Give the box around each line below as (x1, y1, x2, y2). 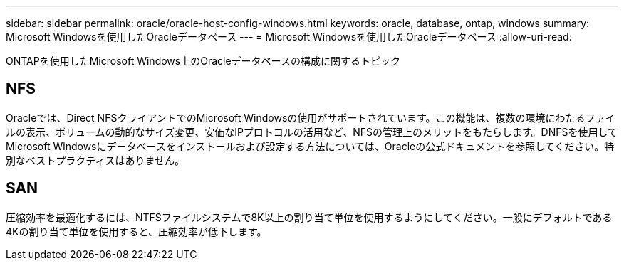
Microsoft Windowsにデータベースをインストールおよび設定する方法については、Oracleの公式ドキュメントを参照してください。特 (6, 139, 615, 152)
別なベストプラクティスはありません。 (6, 154, 185, 166)
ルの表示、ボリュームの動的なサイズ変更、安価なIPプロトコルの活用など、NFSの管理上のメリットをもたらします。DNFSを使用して (6, 125, 618, 138)
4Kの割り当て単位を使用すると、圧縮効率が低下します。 (6, 225, 267, 238)
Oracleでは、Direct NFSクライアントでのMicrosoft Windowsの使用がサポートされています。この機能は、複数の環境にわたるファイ (6, 111, 615, 124)
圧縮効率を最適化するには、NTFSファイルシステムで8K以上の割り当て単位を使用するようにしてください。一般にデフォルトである (6, 211, 613, 223)
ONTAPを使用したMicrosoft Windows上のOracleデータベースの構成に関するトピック (6, 55, 400, 67)
